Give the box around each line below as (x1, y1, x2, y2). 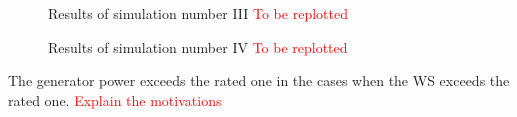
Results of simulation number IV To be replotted (48, 36, 348, 57)
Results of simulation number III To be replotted (48, 3, 348, 23)
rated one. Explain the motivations (8, 89, 222, 110)
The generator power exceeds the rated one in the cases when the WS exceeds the (8, 70, 510, 91)
